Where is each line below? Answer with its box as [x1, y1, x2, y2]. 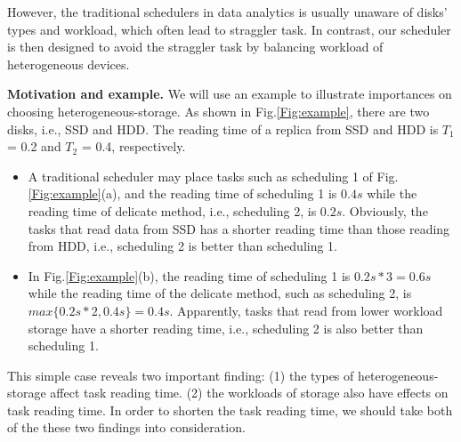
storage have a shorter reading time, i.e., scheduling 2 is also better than [28, 318, 424, 337]
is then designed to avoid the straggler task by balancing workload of [7, 37, 384, 56]
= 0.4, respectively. [81, 137, 186, 156]
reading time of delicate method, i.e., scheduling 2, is [28, 201, 317, 220]
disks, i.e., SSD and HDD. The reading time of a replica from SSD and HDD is [7, 119, 439, 138]
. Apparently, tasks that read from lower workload [169, 301, 443, 319]
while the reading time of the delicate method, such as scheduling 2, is [28, 284, 412, 302]
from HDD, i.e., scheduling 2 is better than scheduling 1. [28, 237, 338, 255]
